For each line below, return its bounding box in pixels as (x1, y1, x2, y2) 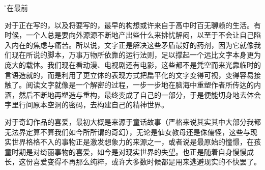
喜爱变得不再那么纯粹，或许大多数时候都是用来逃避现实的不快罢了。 (33, 156, 261, 167)
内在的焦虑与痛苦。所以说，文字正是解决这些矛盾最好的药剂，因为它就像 (11, 39, 254, 50)
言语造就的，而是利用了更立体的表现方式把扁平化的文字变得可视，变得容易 (5, 69, 254, 80)
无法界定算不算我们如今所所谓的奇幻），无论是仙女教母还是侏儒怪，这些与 (5, 126, 250, 137)
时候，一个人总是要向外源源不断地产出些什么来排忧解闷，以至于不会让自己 (5, 30, 254, 40)
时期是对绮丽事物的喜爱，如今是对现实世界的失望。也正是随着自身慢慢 (11, 146, 247, 157)
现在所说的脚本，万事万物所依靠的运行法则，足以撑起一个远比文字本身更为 (11, 49, 261, 60)
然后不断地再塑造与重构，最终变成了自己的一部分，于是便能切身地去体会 (18, 89, 261, 100)
